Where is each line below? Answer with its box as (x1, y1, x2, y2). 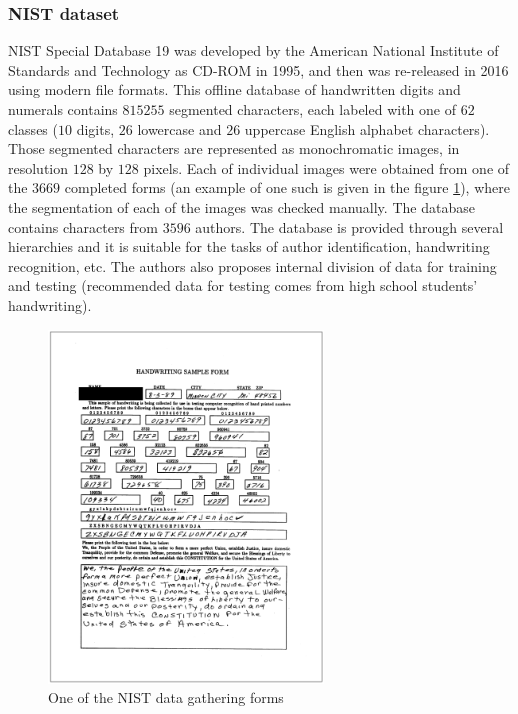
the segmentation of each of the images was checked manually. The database (8, 196, 475, 217)
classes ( (8, 118, 58, 139)
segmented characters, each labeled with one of (169, 99, 456, 119)
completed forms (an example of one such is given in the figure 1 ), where (64, 177, 510, 198)
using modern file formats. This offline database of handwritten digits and (8, 79, 461, 100)
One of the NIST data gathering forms (48, 687, 284, 708)
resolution (8, 157, 69, 178)
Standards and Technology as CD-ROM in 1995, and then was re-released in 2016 (8, 59, 509, 80)
